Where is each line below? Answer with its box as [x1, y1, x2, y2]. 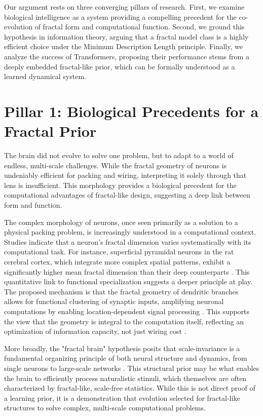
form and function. [4, 200, 62, 210]
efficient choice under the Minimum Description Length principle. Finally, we [4, 41, 243, 52]
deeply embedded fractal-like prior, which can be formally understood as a [4, 61, 235, 71]
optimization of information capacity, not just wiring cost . [4, 326, 186, 336]
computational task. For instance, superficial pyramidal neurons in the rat [4, 246, 234, 257]
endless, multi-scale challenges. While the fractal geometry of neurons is [4, 160, 227, 170]
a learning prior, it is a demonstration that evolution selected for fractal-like [4, 392, 240, 403]
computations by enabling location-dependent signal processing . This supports [4, 306, 250, 316]
